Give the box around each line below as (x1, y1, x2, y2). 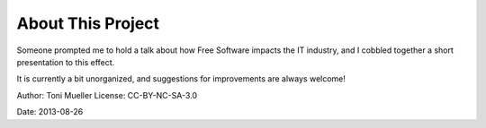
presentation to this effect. (16, 56, 115, 67)
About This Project (16, 13, 160, 33)
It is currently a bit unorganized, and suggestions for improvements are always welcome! (16, 73, 346, 84)
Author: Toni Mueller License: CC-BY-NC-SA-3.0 (16, 90, 198, 100)
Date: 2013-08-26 (16, 107, 84, 117)
